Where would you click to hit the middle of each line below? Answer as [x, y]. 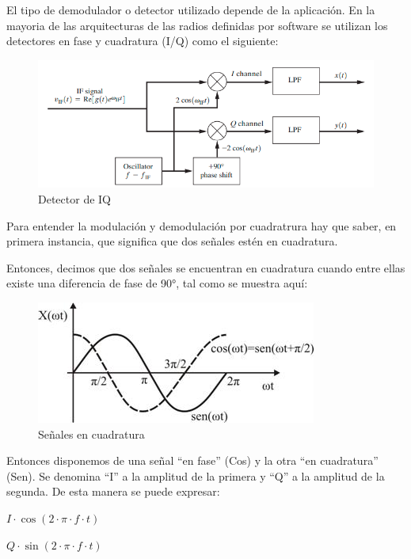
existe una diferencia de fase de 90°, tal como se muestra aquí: [157, 283]
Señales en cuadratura [91, 434]
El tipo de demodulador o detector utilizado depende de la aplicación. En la [191, 10]
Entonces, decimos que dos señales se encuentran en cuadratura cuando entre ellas [206, 267]
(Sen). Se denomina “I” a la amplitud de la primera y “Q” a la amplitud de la [196, 475]
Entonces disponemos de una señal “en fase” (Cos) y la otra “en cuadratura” [192, 460]
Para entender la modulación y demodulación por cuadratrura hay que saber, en [202, 225]
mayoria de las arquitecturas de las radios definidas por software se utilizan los [197, 25]
